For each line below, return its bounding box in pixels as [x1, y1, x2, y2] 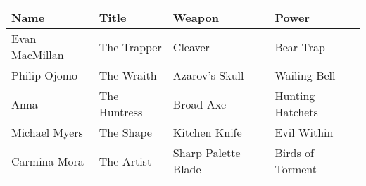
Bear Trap [274, 38, 325, 55]
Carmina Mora [11, 152, 84, 169]
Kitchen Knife [172, 124, 242, 140]
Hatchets [274, 104, 318, 120]
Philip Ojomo [11, 67, 78, 83]
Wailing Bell [274, 67, 336, 83]
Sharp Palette [172, 144, 241, 161]
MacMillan [11, 46, 64, 63]
